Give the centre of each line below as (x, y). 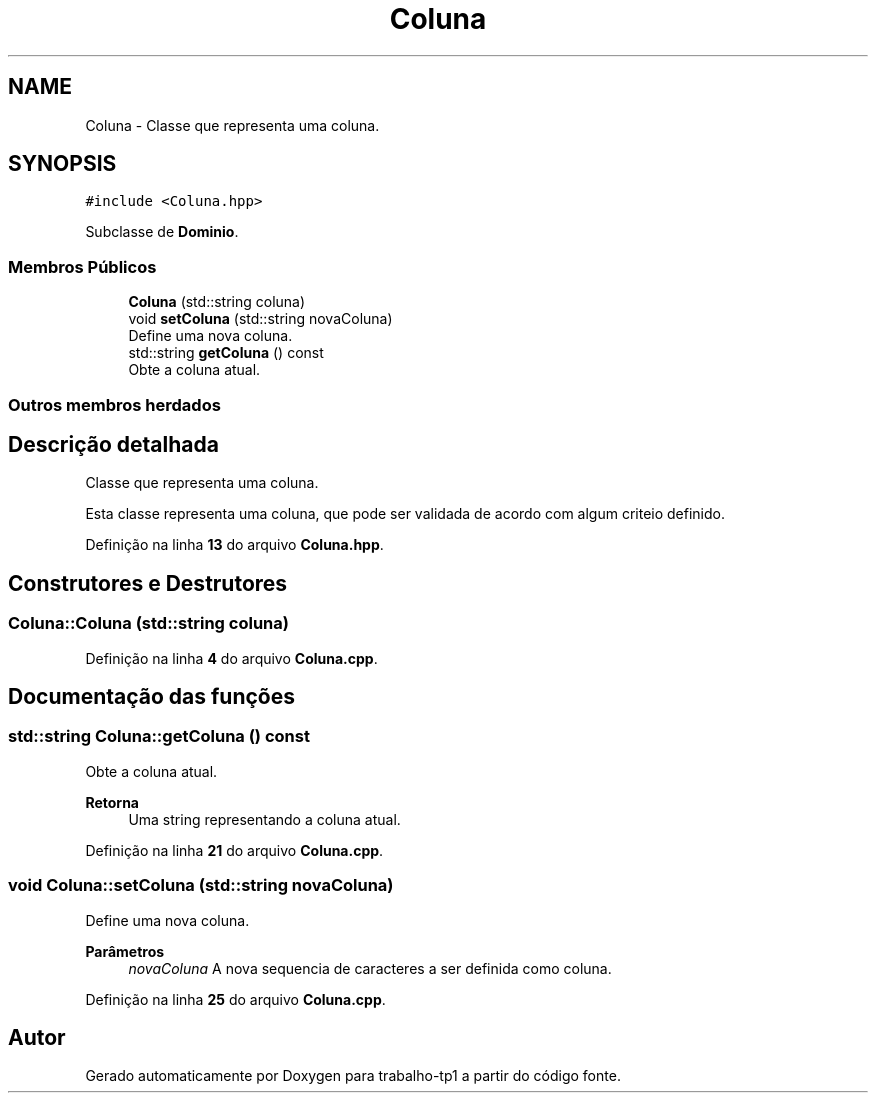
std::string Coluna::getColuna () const (159, 736)
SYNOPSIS (62, 164)
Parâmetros (125, 951)
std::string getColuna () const (226, 353)
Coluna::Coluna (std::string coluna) (148, 623)
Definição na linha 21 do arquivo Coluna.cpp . (234, 850)
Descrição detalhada (113, 444)
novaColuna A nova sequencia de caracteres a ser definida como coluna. (370, 968)
